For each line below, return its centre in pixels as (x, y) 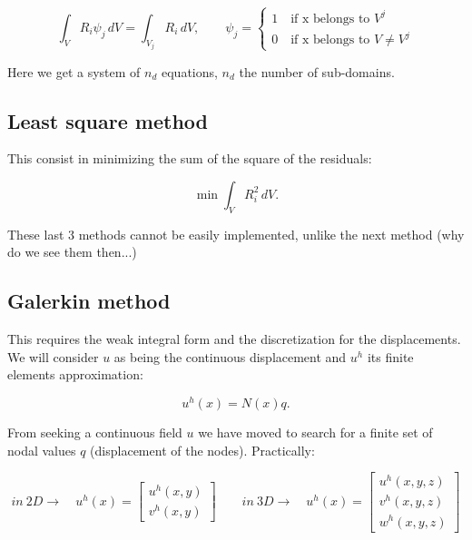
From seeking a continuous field (95, 432)
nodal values (42, 450)
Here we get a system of (74, 71)
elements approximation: (75, 374)
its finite (390, 356)
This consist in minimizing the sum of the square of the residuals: (190, 158)
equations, (189, 71)
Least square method (108, 120)
